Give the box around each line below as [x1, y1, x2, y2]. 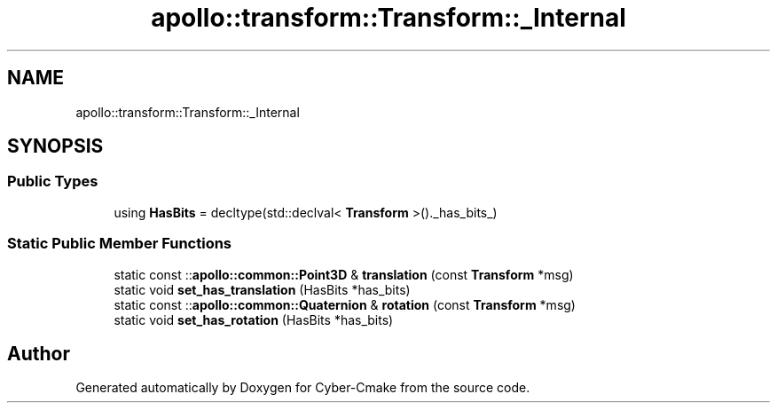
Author [7, 342, 70, 365]
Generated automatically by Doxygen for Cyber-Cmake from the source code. [75, 380, 530, 396]
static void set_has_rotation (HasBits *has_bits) [114, 311, 394, 327]
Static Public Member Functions [7, 234, 232, 253]
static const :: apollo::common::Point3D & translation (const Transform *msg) [114, 266, 574, 282]
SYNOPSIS [7, 135, 104, 158]
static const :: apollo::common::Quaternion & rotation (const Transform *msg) [114, 296, 576, 312]
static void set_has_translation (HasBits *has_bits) [114, 281, 411, 297]
